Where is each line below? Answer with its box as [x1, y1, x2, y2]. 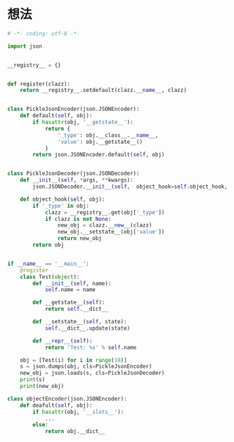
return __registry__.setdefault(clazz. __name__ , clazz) [20, 87, 188, 94]
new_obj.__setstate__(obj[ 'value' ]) [57, 229, 165, 236]
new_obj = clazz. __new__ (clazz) [57, 222, 152, 229]
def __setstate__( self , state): [32, 319, 128, 326]
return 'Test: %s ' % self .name [44, 344, 137, 351]
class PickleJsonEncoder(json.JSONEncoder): [7, 106, 140, 113]
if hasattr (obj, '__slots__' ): [32, 408, 124, 415]
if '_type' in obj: [32, 202, 90, 209]
